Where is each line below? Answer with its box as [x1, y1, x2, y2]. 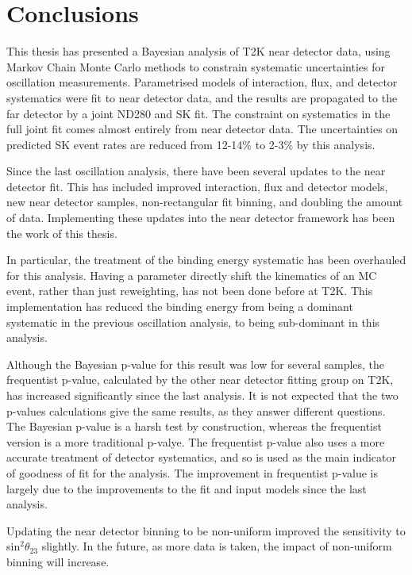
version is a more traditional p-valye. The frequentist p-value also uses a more [6, 433, 385, 450]
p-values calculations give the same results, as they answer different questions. [6, 402, 386, 419]
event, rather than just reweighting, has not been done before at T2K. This [6, 282, 373, 299]
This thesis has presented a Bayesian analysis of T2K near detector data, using [6, 43, 391, 59]
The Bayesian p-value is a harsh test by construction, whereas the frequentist [6, 418, 382, 435]
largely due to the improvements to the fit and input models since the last [6, 480, 367, 496]
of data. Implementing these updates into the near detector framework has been [6, 209, 395, 226]
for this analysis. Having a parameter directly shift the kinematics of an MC [6, 266, 377, 283]
